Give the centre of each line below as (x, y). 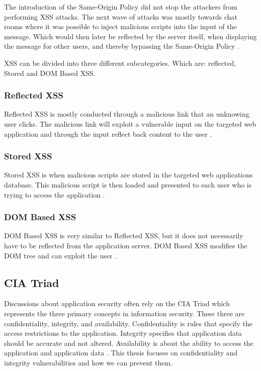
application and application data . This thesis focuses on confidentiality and (121, 353)
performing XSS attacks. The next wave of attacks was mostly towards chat (121, 16)
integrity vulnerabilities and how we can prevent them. (89, 362)
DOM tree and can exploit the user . (60, 255)
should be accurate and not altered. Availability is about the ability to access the (129, 343)
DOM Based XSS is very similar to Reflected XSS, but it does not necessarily (124, 236)
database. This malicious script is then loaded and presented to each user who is (128, 184)
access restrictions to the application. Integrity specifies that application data (123, 333)
